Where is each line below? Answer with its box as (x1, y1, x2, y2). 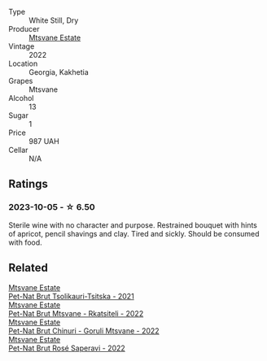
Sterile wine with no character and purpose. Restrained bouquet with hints (8, 220, 258, 230)
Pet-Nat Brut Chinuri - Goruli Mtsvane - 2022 (8, 325, 160, 336)
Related (8, 261, 49, 275)
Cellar (8, 146, 28, 154)
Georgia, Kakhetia (28, 67, 90, 76)
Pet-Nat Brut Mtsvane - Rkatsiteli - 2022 (8, 308, 144, 318)
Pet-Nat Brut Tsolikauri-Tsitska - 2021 (8, 291, 134, 301)
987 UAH (28, 137, 59, 146)
